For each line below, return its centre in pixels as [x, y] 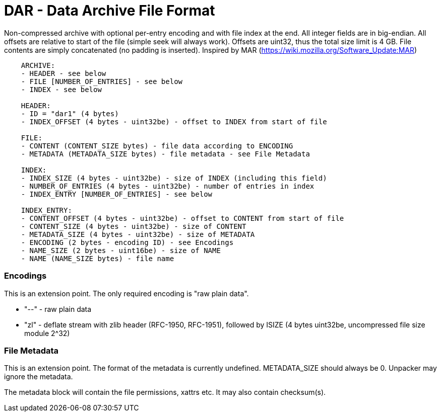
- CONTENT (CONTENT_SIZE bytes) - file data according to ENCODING [157, 146]
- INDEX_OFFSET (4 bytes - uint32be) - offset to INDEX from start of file [174, 121]
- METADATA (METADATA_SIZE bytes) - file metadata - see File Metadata [165, 154]
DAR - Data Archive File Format [110, 11]
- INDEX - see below [61, 89]
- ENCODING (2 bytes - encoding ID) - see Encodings [127, 242]
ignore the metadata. [39, 377]
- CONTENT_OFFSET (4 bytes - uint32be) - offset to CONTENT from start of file [182, 218]
